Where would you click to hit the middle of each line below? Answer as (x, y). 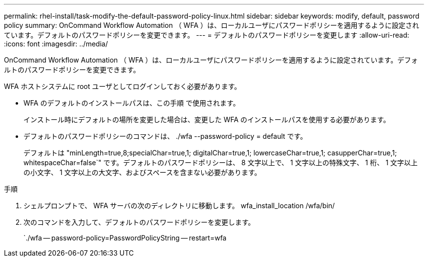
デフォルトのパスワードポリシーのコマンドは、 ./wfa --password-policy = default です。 (165, 136)
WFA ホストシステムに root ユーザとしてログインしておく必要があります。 (123, 86)
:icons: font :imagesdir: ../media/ (56, 44)
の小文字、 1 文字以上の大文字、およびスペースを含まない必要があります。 (142, 172)
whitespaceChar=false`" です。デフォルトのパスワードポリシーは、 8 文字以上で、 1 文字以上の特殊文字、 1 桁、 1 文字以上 (221, 163)
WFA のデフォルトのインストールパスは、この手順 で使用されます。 (132, 103)
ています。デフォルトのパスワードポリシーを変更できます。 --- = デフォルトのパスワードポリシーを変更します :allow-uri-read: (207, 35)
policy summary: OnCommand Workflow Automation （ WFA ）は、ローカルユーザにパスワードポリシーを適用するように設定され (212, 25)
